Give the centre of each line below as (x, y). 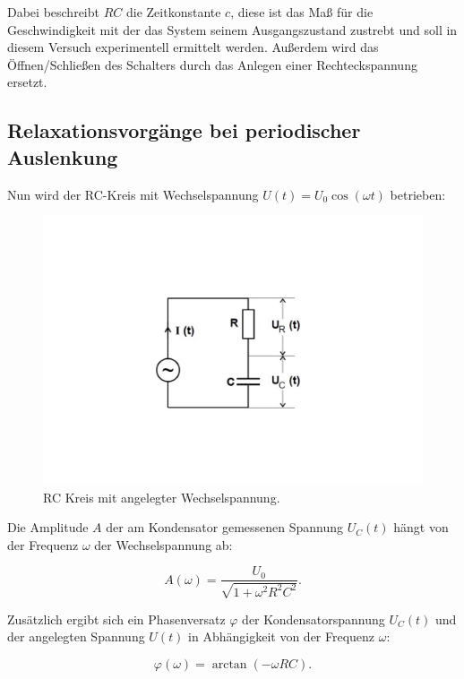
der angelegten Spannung (76, 636)
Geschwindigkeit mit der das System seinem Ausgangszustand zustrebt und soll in (232, 29)
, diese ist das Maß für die (302, 12)
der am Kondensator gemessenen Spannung (225, 527)
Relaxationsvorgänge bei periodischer (184, 130)
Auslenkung (63, 156)
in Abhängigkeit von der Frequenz (282, 636)
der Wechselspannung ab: (163, 544)
